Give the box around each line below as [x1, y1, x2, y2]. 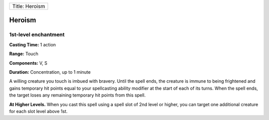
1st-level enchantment [9, 31, 65, 38]
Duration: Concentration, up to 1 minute [9, 69, 91, 75]
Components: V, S [9, 60, 47, 66]
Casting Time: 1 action [9, 41, 56, 47]
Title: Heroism [12, 3, 45, 9]
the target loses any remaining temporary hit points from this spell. [9, 92, 146, 98]
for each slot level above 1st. [9, 108, 68, 114]
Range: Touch [9, 51, 38, 57]
